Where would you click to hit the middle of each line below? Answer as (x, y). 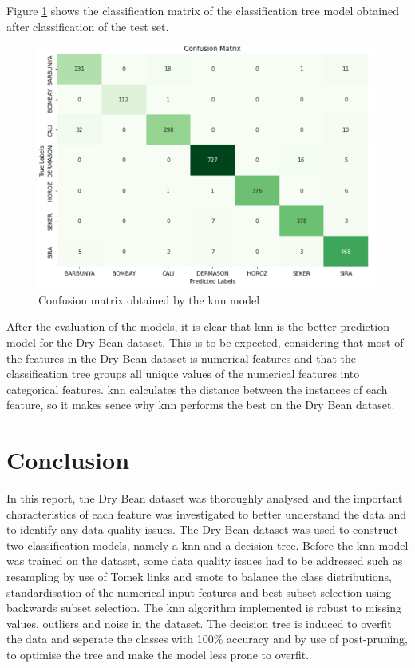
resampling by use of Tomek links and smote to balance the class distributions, (199, 577)
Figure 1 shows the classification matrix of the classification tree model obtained (203, 10)
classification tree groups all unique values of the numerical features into (183, 374)
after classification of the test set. (88, 26)
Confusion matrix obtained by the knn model (149, 299)
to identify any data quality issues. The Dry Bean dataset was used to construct (202, 529)
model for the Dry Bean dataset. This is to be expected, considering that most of (205, 342)
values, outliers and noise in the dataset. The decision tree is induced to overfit (199, 623)
